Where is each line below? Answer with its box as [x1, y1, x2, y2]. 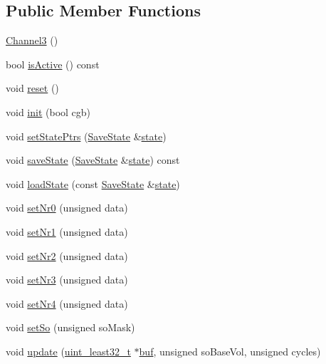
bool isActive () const [6, 56, 100, 71]
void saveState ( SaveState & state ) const [6, 152, 180, 167]
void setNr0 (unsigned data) [6, 200, 128, 215]
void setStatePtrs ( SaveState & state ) [6, 128, 167, 143]
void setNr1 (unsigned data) [6, 224, 128, 239]
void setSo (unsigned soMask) [6, 320, 135, 335]
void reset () [6, 80, 59, 95]
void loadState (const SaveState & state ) [6, 176, 180, 191]
